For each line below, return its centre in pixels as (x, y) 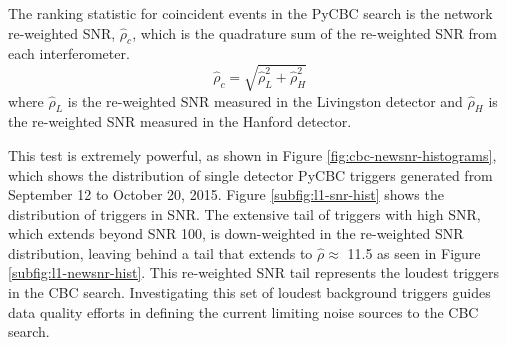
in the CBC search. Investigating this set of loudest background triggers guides (249, 292)
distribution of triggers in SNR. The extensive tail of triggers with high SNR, (244, 213)
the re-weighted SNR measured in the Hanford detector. (180, 121)
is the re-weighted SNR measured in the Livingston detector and (265, 100)
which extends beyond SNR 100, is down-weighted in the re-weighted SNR (236, 233)
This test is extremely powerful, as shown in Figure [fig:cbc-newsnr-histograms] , (252, 154)
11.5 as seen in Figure (414, 252)
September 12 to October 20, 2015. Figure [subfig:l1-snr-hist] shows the (226, 194)
